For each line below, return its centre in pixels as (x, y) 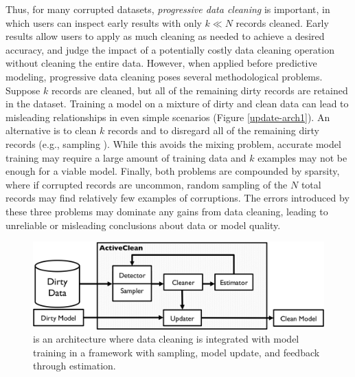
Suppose (23, 90)
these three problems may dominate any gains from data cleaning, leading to (167, 211)
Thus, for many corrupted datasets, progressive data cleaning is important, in (168, 9)
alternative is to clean (51, 130)
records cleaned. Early (282, 22)
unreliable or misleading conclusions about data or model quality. (143, 225)
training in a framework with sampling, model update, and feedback (176, 352)
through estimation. (75, 366)
